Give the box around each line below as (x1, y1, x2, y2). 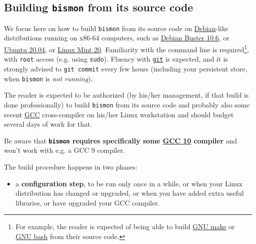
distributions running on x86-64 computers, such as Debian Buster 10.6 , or (4, 33, 229, 43)
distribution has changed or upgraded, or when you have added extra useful (15, 188, 244, 198)
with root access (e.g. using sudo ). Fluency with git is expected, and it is (4, 54, 228, 64)
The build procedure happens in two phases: (4, 161, 137, 172)
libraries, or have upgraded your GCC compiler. (15, 197, 160, 208)
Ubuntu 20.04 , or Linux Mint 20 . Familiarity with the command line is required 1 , (4, 43, 249, 54)
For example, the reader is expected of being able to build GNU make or (15, 221, 235, 232)
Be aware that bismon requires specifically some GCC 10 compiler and (4, 135, 237, 145)
